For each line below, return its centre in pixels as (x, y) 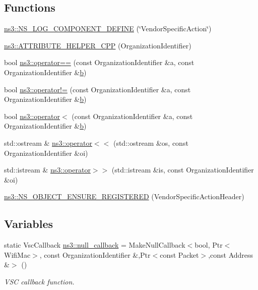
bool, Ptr (209, 245)
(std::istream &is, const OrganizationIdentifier (183, 170)
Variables (29, 224)
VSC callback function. (39, 281)
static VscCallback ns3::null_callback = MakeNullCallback (95, 245)
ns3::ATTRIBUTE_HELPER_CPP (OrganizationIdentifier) (98, 45)
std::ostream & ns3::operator (48, 142)
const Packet (179, 254)
